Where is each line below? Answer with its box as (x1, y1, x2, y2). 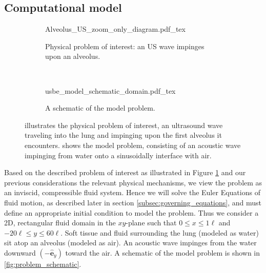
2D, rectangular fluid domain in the (4, 217, 116, 228)
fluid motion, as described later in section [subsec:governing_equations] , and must (4, 197, 261, 207)
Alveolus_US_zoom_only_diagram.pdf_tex (45, 24, 186, 34)
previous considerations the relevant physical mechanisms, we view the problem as (4, 177, 262, 187)
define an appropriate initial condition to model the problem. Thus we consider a (4, 207, 259, 218)
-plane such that (126, 217, 177, 228)
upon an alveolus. (45, 51, 100, 61)
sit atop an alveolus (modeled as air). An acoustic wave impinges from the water (4, 237, 257, 248)
